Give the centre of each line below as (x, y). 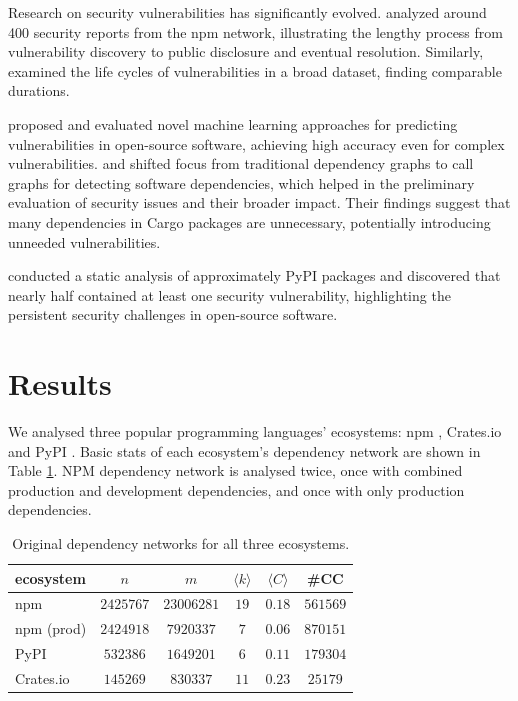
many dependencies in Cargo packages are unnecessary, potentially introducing (249, 221)
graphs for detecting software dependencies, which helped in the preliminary (241, 182)
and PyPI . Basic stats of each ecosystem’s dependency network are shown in (244, 450)
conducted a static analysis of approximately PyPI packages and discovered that (254, 275)
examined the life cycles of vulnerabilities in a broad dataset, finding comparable (255, 70)
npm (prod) (51, 628)
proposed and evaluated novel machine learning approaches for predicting (233, 123)
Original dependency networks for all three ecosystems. (181, 543)
